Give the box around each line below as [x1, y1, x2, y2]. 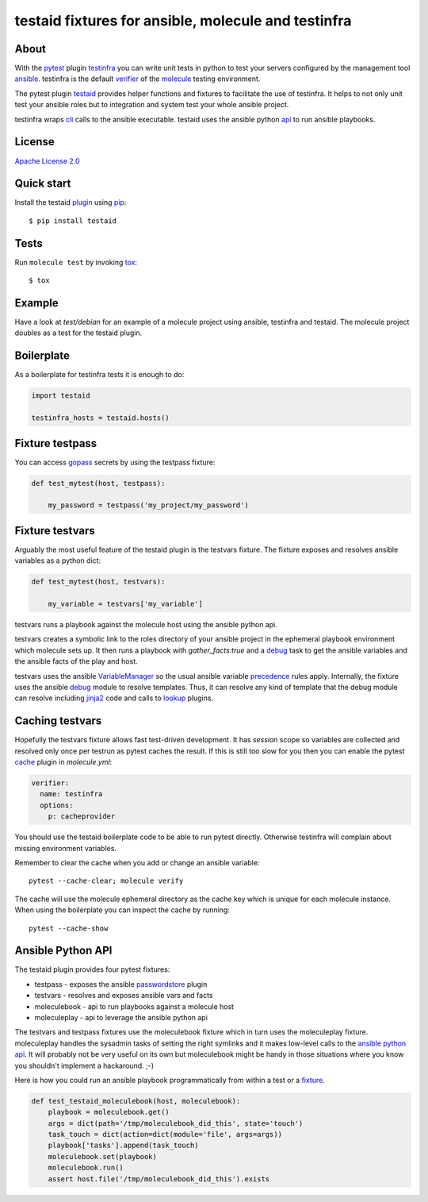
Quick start [14, 177, 71, 191]
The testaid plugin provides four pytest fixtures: [14, 965, 170, 974]
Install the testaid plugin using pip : [14, 198, 127, 207]
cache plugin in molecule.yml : [14, 757, 113, 767]
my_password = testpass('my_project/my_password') [48, 501, 249, 510]
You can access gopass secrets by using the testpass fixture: [14, 457, 216, 467]
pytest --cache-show [29, 923, 109, 933]
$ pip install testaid [29, 216, 117, 225]
